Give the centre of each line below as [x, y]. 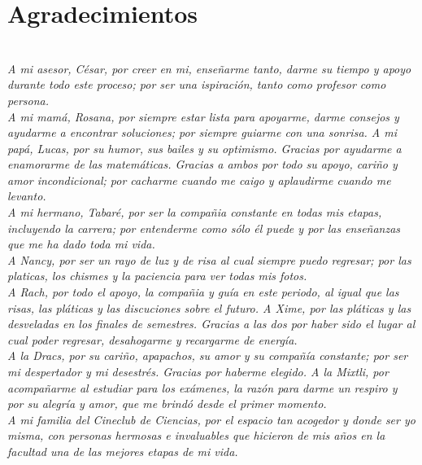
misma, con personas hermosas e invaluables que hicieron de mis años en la [196, 435]
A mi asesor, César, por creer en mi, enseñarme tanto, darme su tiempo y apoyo [209, 68]
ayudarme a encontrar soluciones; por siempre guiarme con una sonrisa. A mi [202, 132]
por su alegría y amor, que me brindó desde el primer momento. [167, 404]
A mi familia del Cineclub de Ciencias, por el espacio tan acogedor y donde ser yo [211, 419]
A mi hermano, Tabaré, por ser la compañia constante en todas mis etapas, [195, 212]
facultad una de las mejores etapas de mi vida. [123, 451]
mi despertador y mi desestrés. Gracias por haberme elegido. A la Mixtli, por [198, 371]
